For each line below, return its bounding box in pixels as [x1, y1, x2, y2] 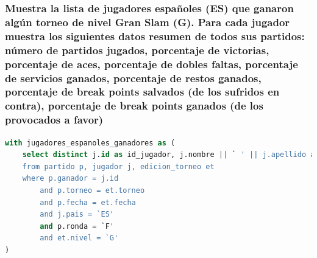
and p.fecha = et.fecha [40, 198, 136, 207]
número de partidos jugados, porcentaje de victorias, [5, 42, 269, 57]
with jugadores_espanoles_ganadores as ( [5, 138, 176, 147]
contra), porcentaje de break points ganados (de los [5, 98, 263, 113]
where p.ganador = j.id [22, 174, 119, 183]
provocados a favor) [5, 112, 104, 127]
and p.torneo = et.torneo [40, 186, 145, 195]
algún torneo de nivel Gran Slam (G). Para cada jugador [5, 14, 290, 29]
